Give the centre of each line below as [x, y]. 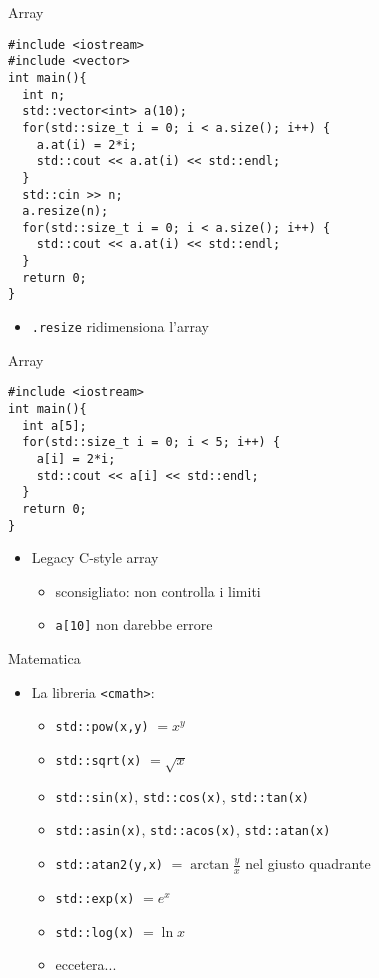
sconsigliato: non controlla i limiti [158, 590]
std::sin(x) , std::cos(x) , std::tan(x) [182, 795]
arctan [210, 865]
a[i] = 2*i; [76, 458]
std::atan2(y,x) [109, 865]
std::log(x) [95, 932]
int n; [44, 94]
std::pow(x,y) [102, 727]
